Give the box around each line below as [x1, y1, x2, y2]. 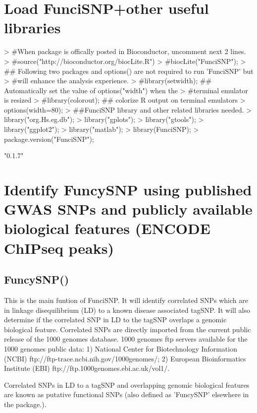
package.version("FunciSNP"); [4, 133, 94, 144]
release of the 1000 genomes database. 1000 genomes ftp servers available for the [4, 334, 248, 344]
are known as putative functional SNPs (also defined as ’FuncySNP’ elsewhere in [4, 389, 249, 400]
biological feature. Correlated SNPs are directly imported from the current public [4, 324, 251, 334]
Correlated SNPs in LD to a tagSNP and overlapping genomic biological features [4, 379, 250, 390]
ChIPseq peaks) [4, 237, 114, 258]
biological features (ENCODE [4, 218, 210, 238]
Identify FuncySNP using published [4, 179, 252, 200]
